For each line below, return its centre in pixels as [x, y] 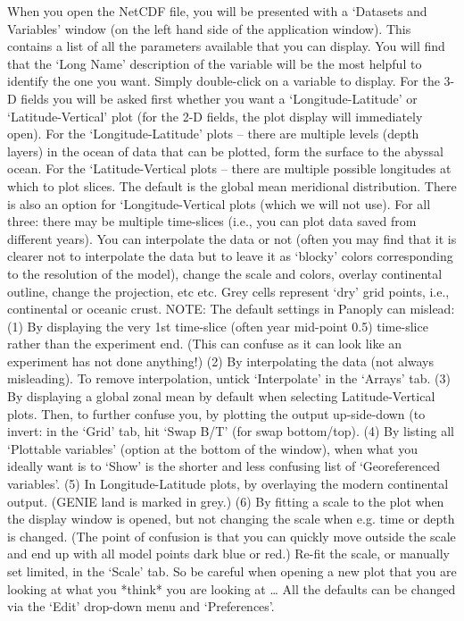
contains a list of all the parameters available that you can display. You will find [226, 46]
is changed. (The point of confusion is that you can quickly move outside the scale [232, 536]
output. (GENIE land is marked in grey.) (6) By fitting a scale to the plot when [226, 501]
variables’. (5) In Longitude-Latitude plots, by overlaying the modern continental [228, 484]
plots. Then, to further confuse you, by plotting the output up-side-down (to [216, 413]
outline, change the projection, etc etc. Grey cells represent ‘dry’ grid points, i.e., [228, 291]
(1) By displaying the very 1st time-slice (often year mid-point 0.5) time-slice [218, 326]
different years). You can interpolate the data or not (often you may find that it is [232, 238]
